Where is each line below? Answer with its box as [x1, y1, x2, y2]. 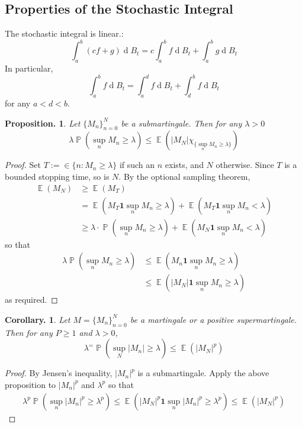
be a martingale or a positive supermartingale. [130, 313, 297, 325]
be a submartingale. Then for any [121, 117, 242, 129]
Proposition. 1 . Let [5, 117, 81, 129]
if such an [119, 158, 155, 171]
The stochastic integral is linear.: [5, 27, 124, 40]
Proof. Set [5, 158, 41, 171]
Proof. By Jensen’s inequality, [5, 367, 113, 379]
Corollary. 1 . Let [5, 313, 70, 325]
